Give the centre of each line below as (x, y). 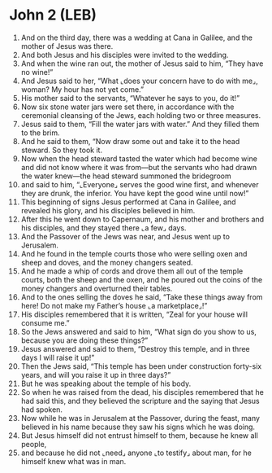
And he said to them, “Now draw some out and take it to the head (130, 141)
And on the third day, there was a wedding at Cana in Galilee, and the (136, 37)
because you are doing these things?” (84, 340)
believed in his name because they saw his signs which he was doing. (138, 427)
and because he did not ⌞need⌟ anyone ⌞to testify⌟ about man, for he (136, 453)
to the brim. (40, 133)
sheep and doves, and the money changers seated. (107, 262)
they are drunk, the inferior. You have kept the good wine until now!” (135, 193)
